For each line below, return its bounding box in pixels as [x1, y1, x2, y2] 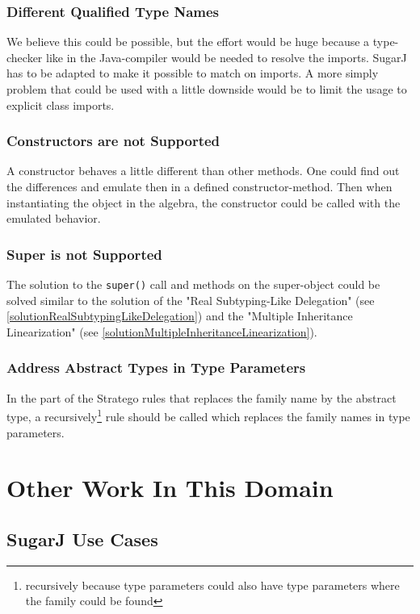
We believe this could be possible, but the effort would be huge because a [6, 33, 370, 50]
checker [6, 48, 43, 65]
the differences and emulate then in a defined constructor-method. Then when [6, 178, 393, 194]
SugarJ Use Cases [6, 526, 158, 551]
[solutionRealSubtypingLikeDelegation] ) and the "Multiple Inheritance [6, 307, 353, 324]
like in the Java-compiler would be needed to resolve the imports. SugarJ [46, 48, 407, 65]
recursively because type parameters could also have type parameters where [25, 576, 400, 593]
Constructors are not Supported [6, 131, 220, 151]
